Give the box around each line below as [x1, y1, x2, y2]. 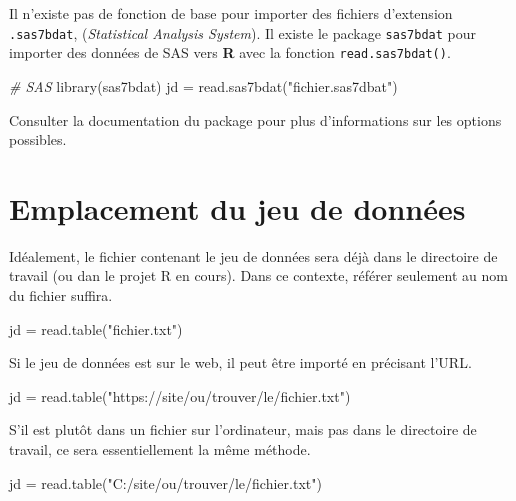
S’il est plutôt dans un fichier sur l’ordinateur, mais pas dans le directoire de [9, 419, 477, 440]
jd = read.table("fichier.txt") [9, 318, 183, 339]
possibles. [9, 129, 67, 150]
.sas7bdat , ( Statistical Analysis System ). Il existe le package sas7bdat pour [9, 22, 477, 43]
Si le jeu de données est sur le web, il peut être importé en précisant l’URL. [9, 352, 472, 373]
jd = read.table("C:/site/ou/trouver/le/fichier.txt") [9, 472, 322, 493]
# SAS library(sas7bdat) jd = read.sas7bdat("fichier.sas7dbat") [9, 75, 398, 96]
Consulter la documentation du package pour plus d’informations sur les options [9, 109, 502, 130]
